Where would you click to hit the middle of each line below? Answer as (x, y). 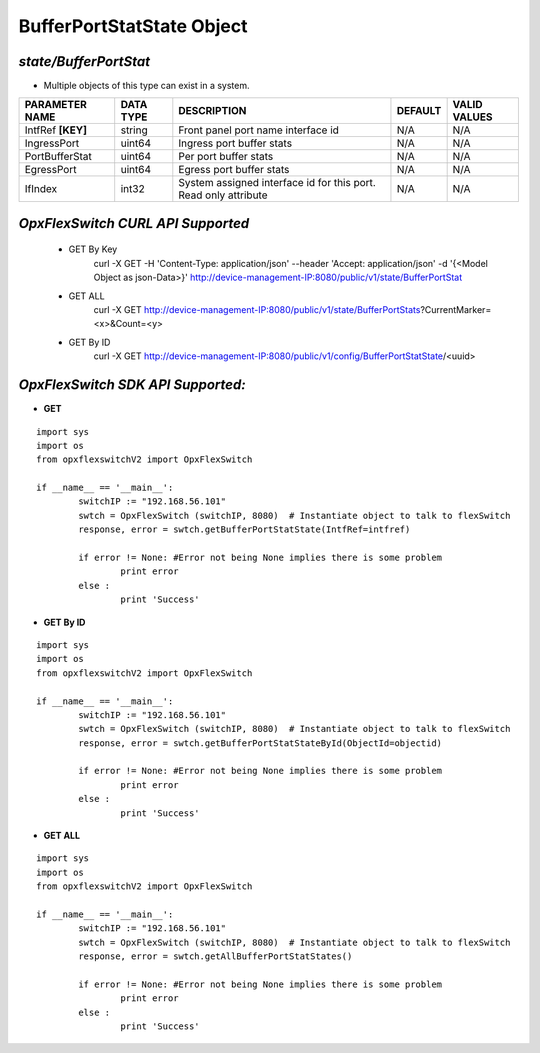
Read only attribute (223, 195)
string (134, 130)
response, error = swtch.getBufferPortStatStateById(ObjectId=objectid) (260, 743)
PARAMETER (55, 105)
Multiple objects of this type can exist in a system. (146, 86)
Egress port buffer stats (234, 170)
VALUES (472, 117)
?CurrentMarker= (456, 310)
